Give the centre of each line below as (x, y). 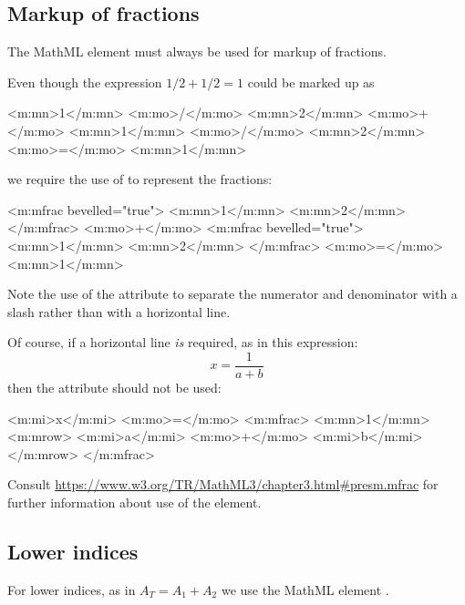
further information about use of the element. (134, 502)
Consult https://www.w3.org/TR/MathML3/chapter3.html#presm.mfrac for (223, 484)
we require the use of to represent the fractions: (140, 179)
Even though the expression (85, 82)
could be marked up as (311, 82)
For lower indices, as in (72, 589)
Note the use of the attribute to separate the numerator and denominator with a (232, 294)
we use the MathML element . (305, 589)
